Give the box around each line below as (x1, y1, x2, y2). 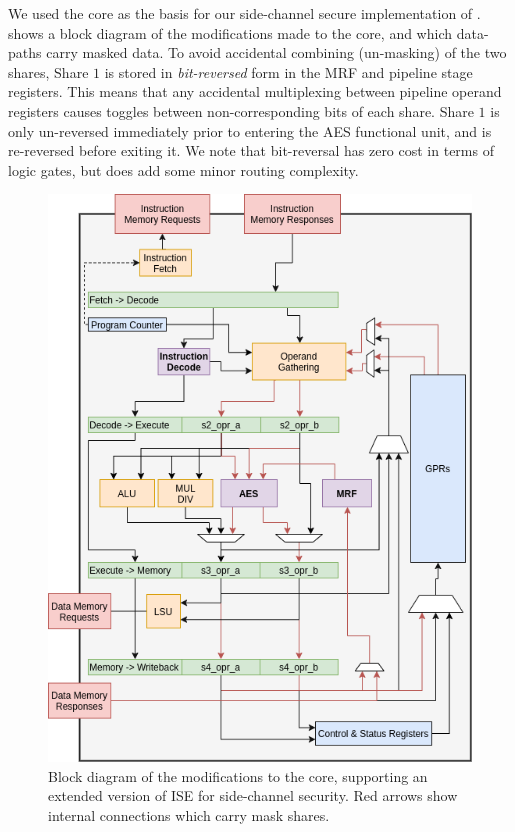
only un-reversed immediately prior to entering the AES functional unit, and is (8, 120, 492, 141)
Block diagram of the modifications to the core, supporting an (48, 765, 428, 786)
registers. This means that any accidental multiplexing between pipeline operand (8, 81, 502, 102)
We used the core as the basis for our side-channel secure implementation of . (8, 3, 481, 23)
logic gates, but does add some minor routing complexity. (8, 159, 359, 180)
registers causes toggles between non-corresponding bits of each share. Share (8, 100, 474, 121)
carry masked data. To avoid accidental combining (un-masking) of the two (46, 42, 507, 63)
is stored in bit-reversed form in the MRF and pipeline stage (104, 61, 473, 82)
